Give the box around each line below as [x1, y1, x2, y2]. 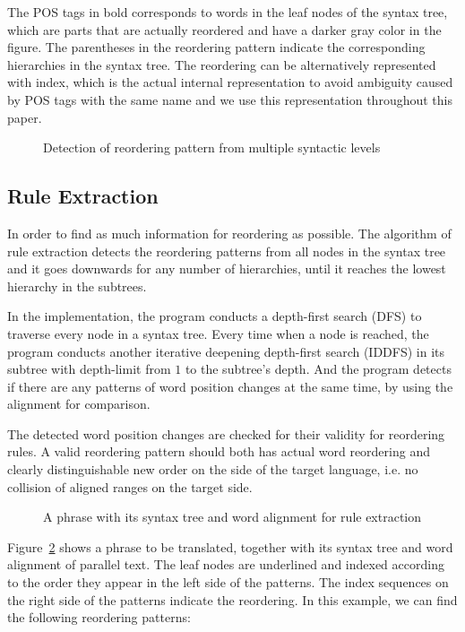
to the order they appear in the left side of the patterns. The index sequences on [7, 573, 449, 592]
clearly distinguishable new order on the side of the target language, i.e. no [7, 460, 418, 479]
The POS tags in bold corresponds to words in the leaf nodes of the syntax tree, [7, 3, 448, 21]
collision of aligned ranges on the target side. [7, 477, 253, 496]
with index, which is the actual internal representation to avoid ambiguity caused [7, 73, 453, 91]
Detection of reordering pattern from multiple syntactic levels [43, 138, 381, 157]
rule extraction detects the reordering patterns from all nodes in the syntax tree [7, 241, 446, 260]
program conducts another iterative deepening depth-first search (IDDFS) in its [7, 342, 445, 360]
